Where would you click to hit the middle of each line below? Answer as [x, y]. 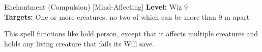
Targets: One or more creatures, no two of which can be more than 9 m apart [127, 16]
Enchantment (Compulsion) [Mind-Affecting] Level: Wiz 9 [96, 7]
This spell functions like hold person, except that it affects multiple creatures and [131, 34]
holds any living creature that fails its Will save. [79, 43]
